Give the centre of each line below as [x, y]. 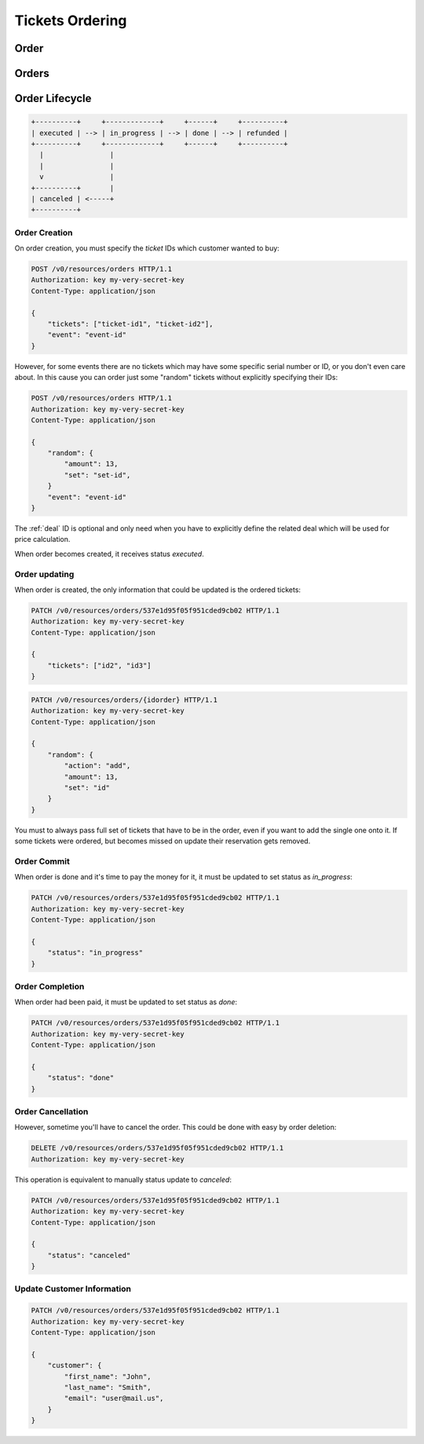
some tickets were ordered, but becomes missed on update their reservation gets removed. [163, 841]
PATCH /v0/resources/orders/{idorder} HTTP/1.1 [124, 700]
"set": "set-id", [97, 475]
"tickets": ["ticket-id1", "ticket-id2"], [130, 324]
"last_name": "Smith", [108, 1387]
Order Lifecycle [53, 99]
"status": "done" [81, 1078]
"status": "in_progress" [95, 953]
